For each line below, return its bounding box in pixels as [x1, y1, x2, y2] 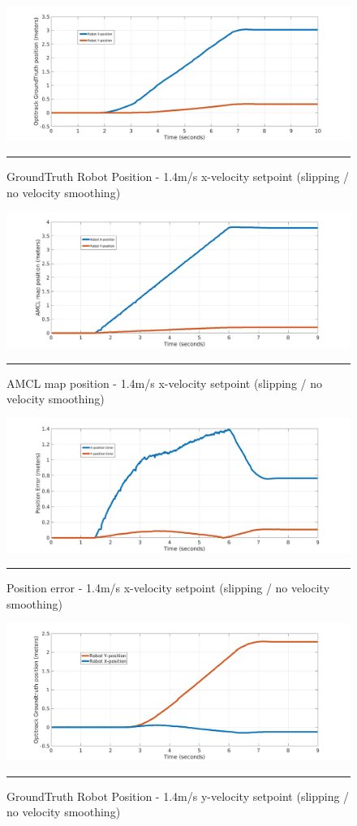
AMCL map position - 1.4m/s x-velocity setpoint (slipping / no [6, 374, 323, 391]
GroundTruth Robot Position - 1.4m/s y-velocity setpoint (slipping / [6, 787, 350, 804]
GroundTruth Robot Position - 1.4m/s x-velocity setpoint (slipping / [6, 168, 350, 185]
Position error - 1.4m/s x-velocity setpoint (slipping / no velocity [6, 579, 330, 596]
